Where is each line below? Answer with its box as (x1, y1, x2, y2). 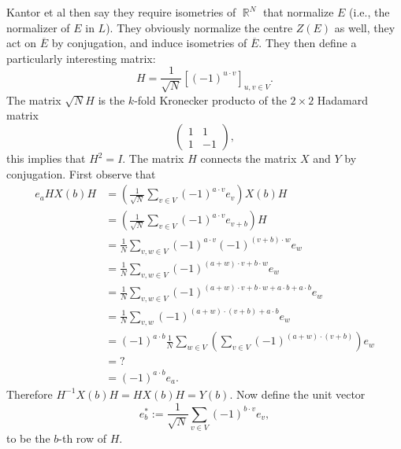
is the (98, 91, 125, 108)
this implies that (6, 150, 86, 167)
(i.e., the (349, 4, 390, 20)
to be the (6, 430, 50, 447)
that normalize (262, 4, 334, 20)
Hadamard (317, 91, 369, 108)
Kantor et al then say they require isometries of (6, 4, 236, 20)
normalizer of (6, 19, 70, 35)
